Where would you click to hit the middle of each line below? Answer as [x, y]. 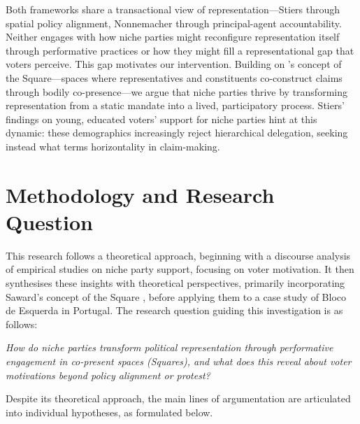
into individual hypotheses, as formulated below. [109, 412]
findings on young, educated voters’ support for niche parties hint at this [161, 119]
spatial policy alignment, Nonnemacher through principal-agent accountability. [174, 23]
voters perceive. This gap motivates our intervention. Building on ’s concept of [174, 64]
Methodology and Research [140, 194]
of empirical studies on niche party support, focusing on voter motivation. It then [180, 269]
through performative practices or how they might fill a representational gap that [180, 50]
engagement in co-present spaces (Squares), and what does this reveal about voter [179, 361]
